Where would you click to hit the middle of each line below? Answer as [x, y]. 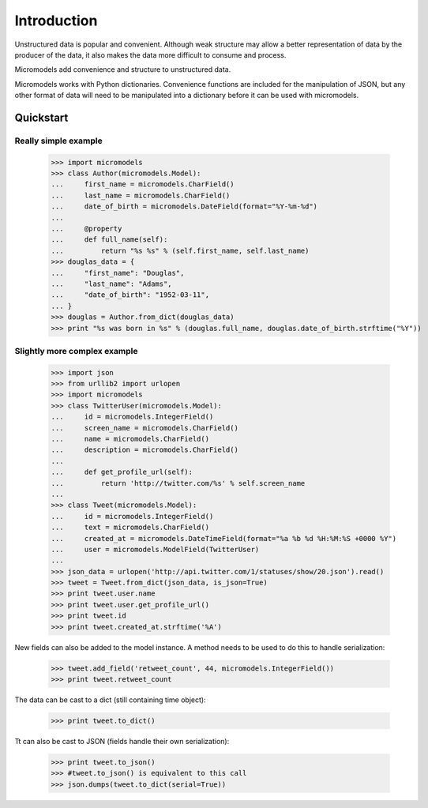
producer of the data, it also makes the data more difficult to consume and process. [150, 54]
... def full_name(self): [109, 240]
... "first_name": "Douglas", [118, 273]
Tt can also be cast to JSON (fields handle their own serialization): [122, 741]
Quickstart [41, 117]
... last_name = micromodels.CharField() [141, 195]
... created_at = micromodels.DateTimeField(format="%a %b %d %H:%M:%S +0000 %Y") [224, 538]
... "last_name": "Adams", [112, 284]
